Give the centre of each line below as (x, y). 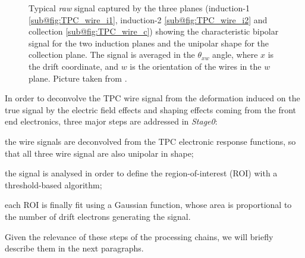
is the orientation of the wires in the (196, 66)
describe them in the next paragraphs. (74, 248)
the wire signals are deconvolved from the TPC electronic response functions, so (150, 141)
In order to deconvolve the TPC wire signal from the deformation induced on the (152, 98)
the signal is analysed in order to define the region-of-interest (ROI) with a (141, 173)
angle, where (235, 55)
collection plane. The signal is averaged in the (112, 55)
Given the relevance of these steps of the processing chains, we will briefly (139, 236)
